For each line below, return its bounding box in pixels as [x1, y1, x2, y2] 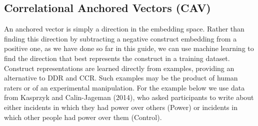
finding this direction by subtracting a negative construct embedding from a [4, 33, 237, 43]
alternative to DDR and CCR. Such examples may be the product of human [4, 72, 238, 83]
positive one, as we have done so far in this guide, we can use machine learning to [4, 43, 254, 53]
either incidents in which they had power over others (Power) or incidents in [4, 101, 237, 112]
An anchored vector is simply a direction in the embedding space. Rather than [4, 23, 244, 34]
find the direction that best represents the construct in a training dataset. [4, 52, 230, 63]
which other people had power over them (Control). [4, 111, 162, 122]
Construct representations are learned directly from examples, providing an [4, 62, 234, 73]
